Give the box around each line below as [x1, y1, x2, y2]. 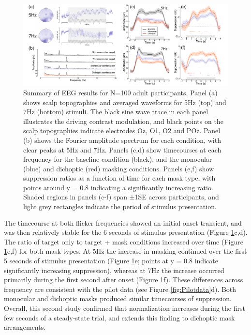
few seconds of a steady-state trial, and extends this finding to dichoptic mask [4, 312, 235, 322]
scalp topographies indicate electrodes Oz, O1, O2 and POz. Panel [23, 125, 221, 136]
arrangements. [4, 322, 46, 332]
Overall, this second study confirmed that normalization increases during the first [4, 303, 245, 313]
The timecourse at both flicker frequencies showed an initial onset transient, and [4, 217, 242, 228]
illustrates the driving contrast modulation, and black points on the [23, 116, 223, 126]
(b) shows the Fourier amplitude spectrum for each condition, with [23, 135, 221, 145]
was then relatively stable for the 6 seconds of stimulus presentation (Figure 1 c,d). [4, 227, 248, 237]
